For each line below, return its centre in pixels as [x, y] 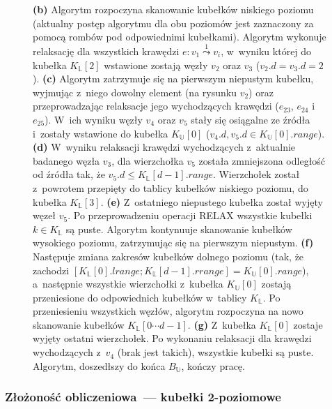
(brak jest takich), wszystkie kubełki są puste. [215, 352]
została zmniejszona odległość [262, 160]
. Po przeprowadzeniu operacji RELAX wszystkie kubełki [190, 215]
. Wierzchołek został [256, 174]
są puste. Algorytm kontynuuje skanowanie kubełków [179, 229]
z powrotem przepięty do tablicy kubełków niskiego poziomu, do [171, 187]
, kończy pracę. [213, 365]
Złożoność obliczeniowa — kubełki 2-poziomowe [143, 397]
